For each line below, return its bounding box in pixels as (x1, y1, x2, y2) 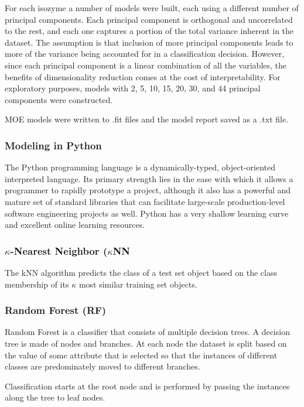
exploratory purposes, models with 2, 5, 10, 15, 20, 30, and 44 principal (5, 82, 261, 94)
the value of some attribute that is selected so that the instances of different (5, 348, 278, 361)
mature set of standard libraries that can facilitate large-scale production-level (5, 195, 285, 207)
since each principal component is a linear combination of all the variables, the (5, 59, 287, 71)
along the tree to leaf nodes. (5, 391, 105, 403)
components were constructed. (5, 93, 113, 105)
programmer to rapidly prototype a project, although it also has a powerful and (5, 184, 291, 196)
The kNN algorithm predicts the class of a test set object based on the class (5, 266, 277, 278)
